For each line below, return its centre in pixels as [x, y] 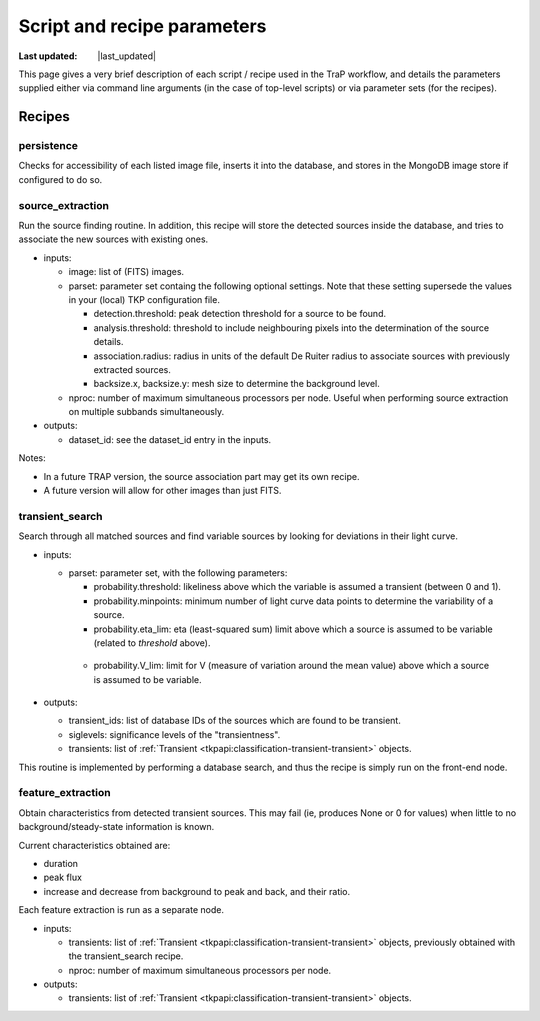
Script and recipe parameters [142, 26]
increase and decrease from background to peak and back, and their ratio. [197, 891]
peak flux [62, 877]
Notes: [32, 458]
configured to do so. [60, 179]
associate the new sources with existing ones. [113, 239]
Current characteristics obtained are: [94, 845]
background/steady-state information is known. [116, 827]
